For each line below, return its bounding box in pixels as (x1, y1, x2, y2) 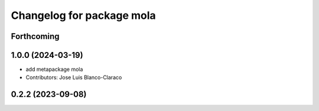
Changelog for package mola (11, 9, 156, 22)
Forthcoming (11, 31, 60, 41)
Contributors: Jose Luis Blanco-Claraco (25, 74, 122, 81)
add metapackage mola (25, 66, 83, 73)
